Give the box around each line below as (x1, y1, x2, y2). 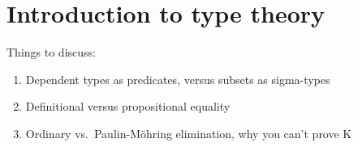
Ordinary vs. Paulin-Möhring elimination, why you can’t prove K (25, 124, 352, 141)
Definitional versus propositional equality (25, 98, 231, 115)
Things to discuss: (6, 44, 96, 61)
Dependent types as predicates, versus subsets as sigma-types (25, 70, 330, 87)
